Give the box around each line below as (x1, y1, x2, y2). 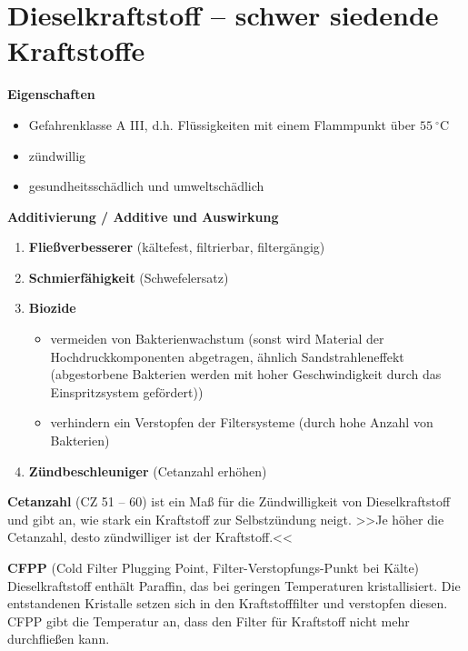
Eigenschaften (7, 85, 95, 104)
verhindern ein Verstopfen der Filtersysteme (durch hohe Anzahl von (50, 413, 433, 432)
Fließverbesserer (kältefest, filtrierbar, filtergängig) (28, 237, 325, 256)
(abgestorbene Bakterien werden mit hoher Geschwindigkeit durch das (50, 365, 442, 384)
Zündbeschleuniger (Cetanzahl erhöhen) (28, 461, 267, 480)
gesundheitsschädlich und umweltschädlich (28, 176, 264, 195)
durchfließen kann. (7, 629, 110, 648)
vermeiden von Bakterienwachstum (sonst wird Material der (50, 329, 384, 348)
